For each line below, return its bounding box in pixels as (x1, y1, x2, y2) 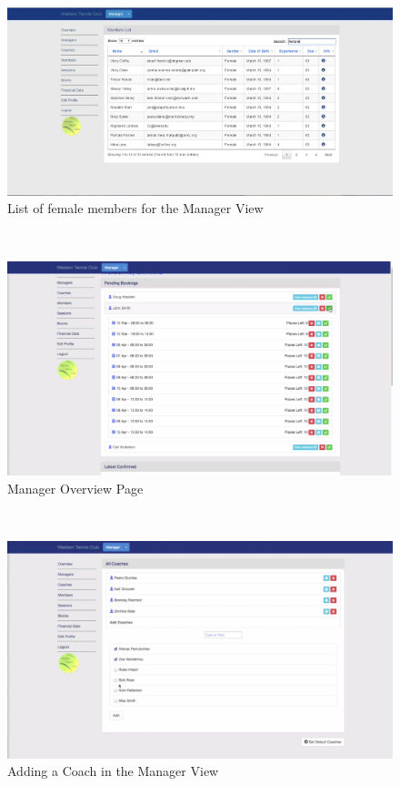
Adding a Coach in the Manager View (7, 761, 219, 781)
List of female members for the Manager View (7, 199, 264, 218)
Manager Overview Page (7, 479, 144, 498)
